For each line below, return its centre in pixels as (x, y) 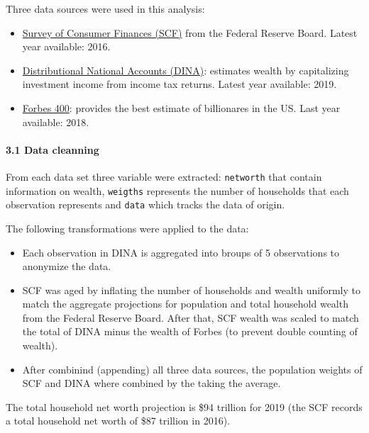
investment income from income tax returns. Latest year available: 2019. (180, 84)
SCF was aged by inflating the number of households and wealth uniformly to (191, 289)
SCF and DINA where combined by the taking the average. (152, 383)
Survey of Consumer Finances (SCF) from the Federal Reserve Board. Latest (190, 32)
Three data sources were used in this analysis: (105, 9)
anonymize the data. (67, 266)
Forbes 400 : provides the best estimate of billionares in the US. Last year (181, 107)
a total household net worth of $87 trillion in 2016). (118, 421)
